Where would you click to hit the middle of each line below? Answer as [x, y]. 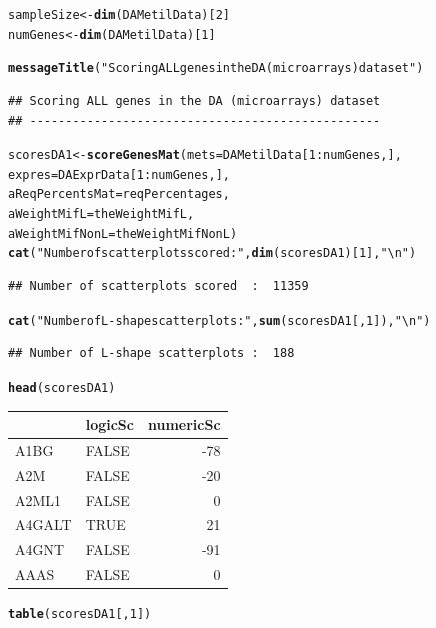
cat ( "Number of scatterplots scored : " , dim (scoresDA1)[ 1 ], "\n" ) [212, 253]
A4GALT [43, 524]
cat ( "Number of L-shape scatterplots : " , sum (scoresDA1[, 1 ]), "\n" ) [219, 320]
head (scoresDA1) [62, 387]
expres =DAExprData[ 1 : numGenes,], [119, 174]
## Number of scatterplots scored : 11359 [158, 286]
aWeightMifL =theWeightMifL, [101, 214]
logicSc [109, 424]
